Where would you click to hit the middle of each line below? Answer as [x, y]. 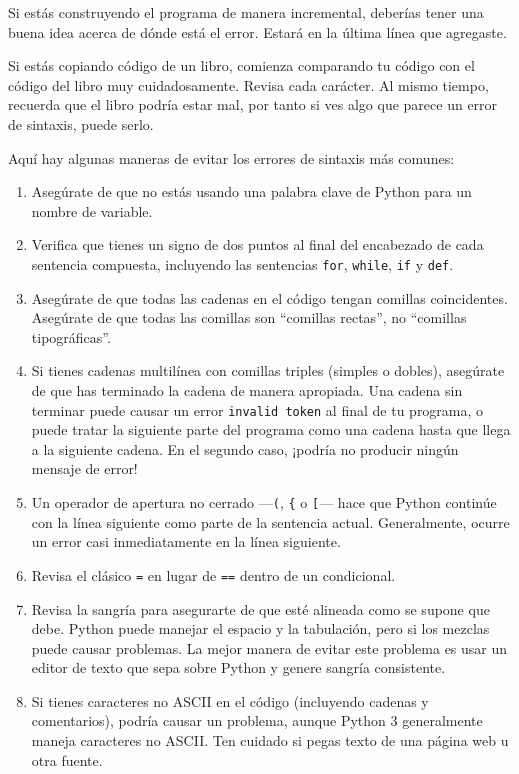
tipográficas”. [71, 336]
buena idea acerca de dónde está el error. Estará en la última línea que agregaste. [257, 31]
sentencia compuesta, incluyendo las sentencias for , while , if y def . [242, 263]
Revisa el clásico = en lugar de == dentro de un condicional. [213, 574]
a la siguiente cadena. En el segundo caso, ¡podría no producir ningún [245, 448]
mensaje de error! [84, 468]
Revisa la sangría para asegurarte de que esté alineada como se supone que [260, 608]
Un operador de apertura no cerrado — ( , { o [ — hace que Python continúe [264, 502]
